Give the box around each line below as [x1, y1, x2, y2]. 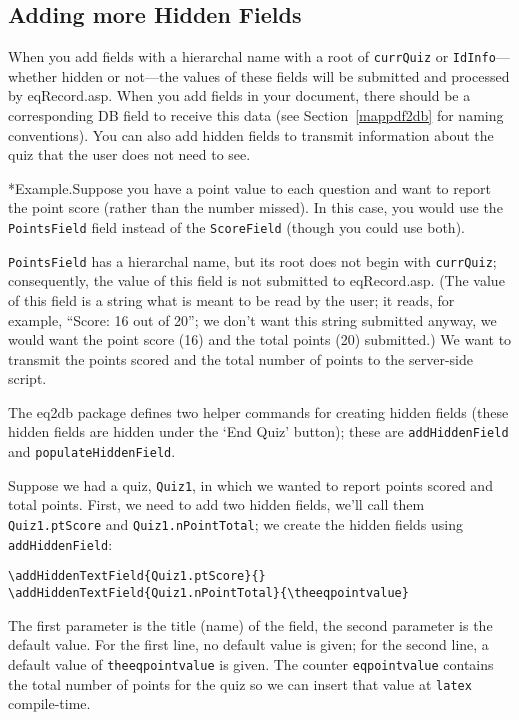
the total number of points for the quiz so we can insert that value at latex [8, 673, 472, 694]
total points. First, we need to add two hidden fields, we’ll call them [8, 494, 425, 515]
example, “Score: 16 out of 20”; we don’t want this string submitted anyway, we [8, 309, 497, 330]
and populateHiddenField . [8, 441, 176, 462]
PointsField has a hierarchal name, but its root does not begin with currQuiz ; [8, 250, 497, 271]
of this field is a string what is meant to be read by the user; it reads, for [8, 289, 455, 310]
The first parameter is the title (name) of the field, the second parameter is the [8, 614, 493, 635]
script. [8, 368, 47, 389]
